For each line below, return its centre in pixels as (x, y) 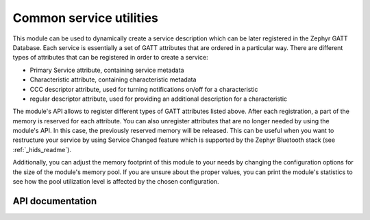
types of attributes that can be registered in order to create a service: (110, 58)
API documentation (55, 201)
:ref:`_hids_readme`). (42, 149)
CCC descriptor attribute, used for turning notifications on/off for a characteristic (144, 89)
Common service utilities (86, 18)
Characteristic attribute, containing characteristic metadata (113, 80)
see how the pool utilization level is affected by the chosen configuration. (116, 182)
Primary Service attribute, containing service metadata (107, 70)
